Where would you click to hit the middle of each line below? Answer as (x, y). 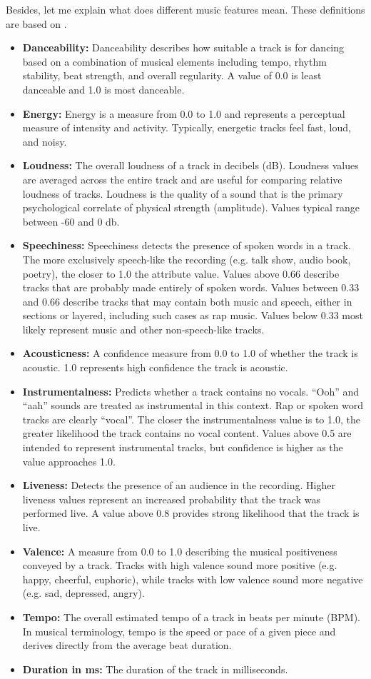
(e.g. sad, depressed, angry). (83, 593)
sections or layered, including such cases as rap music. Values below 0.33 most (193, 315)
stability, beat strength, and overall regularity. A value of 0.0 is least (172, 75)
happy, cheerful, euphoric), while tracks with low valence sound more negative (193, 579)
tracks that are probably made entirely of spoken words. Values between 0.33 (191, 287)
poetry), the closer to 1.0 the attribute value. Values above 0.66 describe (181, 273)
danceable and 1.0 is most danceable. (103, 89)
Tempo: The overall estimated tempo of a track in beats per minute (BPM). (191, 617)
